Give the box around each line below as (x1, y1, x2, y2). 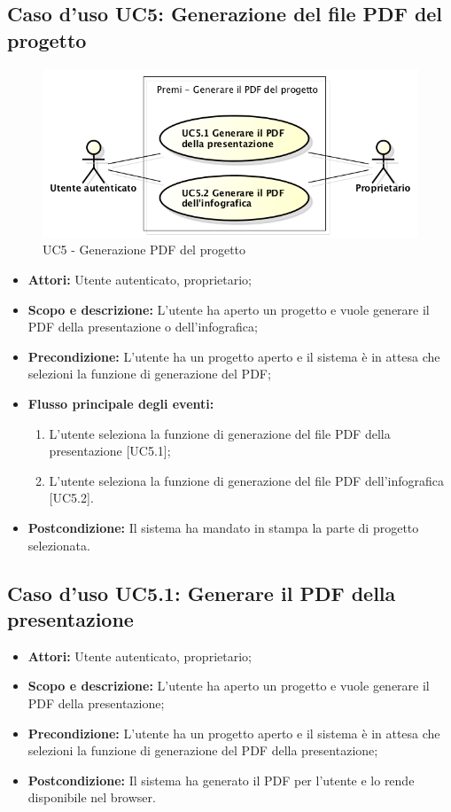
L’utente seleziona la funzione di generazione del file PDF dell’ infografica (49, 471, 445, 489)
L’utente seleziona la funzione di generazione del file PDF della (49, 424, 391, 442)
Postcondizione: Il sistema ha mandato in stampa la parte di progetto (27, 519, 419, 536)
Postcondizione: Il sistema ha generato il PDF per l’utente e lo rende (27, 770, 415, 789)
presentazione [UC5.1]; (49, 441, 171, 460)
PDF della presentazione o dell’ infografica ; (27, 317, 258, 336)
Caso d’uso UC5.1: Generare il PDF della (7, 579, 396, 606)
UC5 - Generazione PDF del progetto (43, 240, 246, 259)
